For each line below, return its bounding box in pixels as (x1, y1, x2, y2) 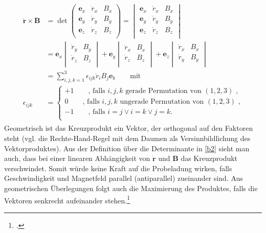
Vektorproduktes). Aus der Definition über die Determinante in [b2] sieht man (4, 143, 250, 153)
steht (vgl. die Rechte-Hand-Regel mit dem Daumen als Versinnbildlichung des (4, 132, 251, 143)
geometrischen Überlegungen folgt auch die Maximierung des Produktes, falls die (4, 182, 258, 193)
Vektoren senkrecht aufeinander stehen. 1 (4, 193, 130, 205)
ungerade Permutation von (120, 98, 204, 106)
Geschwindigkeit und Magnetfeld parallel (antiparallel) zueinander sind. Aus (4, 173, 243, 183)
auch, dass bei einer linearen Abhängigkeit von (4, 153, 150, 164)
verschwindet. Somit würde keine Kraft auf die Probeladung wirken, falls (4, 162, 232, 173)
